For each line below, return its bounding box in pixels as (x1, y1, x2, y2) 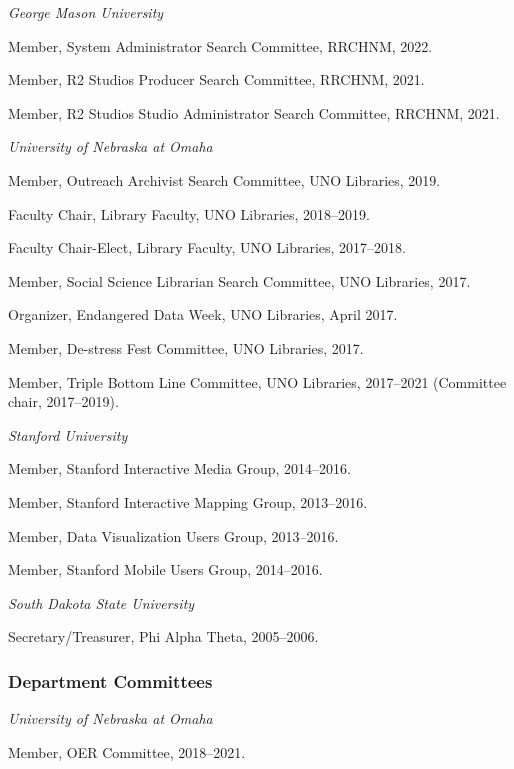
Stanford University (8, 424, 128, 445)
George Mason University (8, 2, 164, 22)
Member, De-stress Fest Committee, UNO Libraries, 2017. (8, 337, 364, 358)
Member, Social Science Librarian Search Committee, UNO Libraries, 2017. (8, 270, 471, 291)
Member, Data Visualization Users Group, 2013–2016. (8, 525, 339, 546)
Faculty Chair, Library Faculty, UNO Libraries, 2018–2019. (8, 203, 370, 224)
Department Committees (8, 668, 213, 693)
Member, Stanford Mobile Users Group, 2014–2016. (8, 559, 323, 580)
